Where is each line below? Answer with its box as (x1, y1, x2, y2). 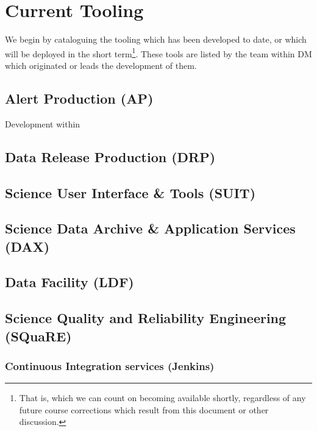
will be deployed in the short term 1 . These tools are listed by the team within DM (5, 45, 312, 60)
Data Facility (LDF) (5, 272, 134, 291)
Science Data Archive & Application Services (5, 219, 296, 238)
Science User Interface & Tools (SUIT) (5, 183, 256, 202)
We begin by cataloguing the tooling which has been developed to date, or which (5, 33, 307, 46)
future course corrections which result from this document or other (19, 403, 269, 416)
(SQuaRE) (5, 326, 72, 345)
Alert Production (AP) (5, 88, 154, 107)
